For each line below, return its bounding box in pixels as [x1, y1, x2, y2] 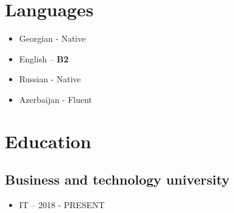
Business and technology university [5, 170, 230, 189]
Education [5, 128, 92, 153]
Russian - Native [19, 73, 81, 85]
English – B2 [19, 52, 69, 65]
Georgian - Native [19, 32, 86, 45]
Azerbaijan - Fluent [19, 93, 92, 105]
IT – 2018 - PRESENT [19, 198, 105, 211]
